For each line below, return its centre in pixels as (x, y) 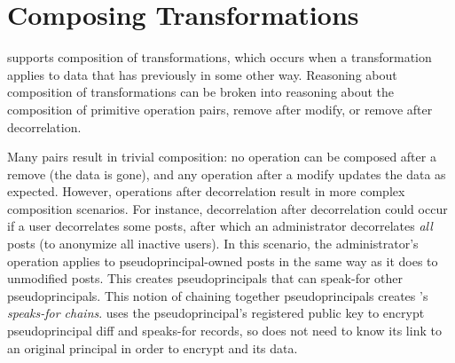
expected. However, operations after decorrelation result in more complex (206, 191)
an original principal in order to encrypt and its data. (153, 347)
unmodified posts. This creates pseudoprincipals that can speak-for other (205, 278)
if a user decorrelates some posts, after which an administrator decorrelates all (220, 226)
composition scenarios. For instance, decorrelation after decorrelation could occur (227, 208)
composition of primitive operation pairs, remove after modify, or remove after (220, 109)
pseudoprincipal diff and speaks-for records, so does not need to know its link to (224, 331)
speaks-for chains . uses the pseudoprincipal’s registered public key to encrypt (216, 313)
